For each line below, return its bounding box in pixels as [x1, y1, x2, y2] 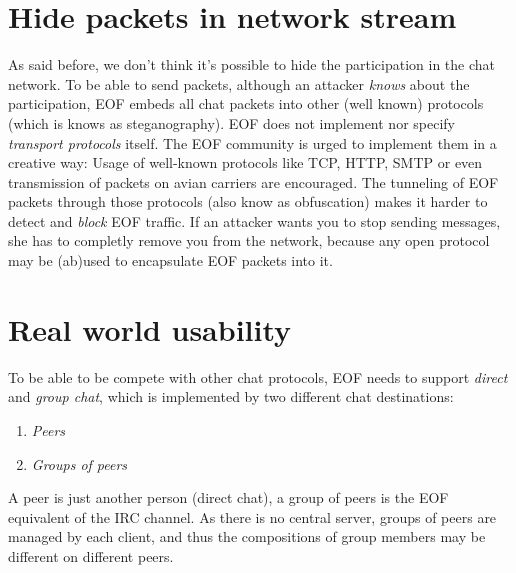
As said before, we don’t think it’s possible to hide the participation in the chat [8, 54, 495, 75]
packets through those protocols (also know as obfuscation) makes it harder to [8, 191, 488, 212]
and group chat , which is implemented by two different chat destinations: [8, 386, 454, 407]
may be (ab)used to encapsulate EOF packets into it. [8, 250, 333, 271]
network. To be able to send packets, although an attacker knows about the [8, 73, 470, 94]
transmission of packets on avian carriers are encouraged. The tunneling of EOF [8, 171, 499, 192]
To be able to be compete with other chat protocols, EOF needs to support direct [8, 366, 508, 387]
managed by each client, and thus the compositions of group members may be [8, 526, 486, 547]
